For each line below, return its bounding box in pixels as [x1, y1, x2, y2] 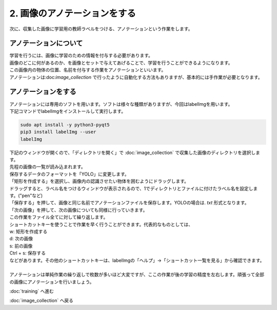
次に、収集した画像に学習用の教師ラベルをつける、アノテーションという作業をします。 [9, 26, 193, 32]
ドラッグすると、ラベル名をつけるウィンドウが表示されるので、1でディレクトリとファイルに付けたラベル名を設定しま [9, 185, 258, 191]
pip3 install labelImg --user [20, 129, 96, 135]
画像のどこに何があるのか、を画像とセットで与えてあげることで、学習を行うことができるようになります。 [9, 60, 233, 66]
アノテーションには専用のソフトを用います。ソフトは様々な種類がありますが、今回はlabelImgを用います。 [9, 101, 233, 107]
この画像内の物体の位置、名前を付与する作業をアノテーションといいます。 [9, 67, 166, 73]
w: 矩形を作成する [9, 228, 48, 235]
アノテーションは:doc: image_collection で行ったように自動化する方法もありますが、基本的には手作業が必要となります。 [9, 74, 263, 80]
